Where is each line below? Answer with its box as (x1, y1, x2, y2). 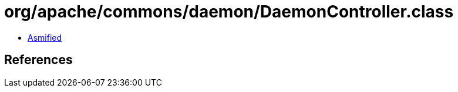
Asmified (28, 32, 62, 43)
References (4, 52, 73, 68)
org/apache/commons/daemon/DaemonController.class (4, 2, 454, 22)
